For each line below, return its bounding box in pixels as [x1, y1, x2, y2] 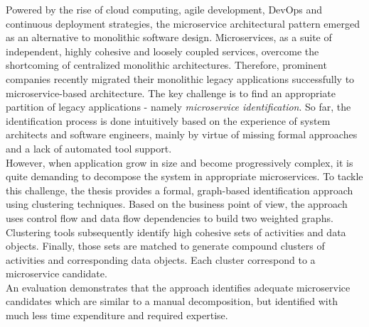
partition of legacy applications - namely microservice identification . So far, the [6, 99, 351, 114]
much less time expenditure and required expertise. [6, 308, 228, 323]
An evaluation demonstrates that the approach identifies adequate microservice [6, 279, 351, 294]
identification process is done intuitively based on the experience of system [6, 113, 331, 128]
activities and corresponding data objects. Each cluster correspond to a [6, 252, 316, 267]
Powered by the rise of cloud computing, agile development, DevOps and [6, 2, 323, 16]
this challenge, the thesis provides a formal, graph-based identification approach [6, 182, 353, 197]
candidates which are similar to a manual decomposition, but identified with [6, 294, 338, 309]
